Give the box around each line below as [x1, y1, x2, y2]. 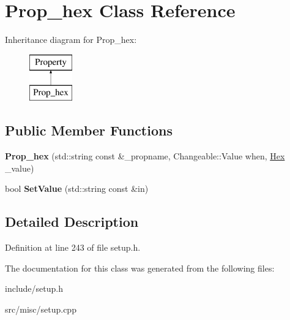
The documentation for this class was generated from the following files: [5, 261, 275, 274]
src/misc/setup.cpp [5, 302, 76, 315]
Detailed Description [5, 212, 139, 231]
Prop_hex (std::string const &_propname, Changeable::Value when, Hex [5, 150, 285, 162]
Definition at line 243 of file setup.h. [5, 241, 141, 254]
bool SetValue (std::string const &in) [5, 182, 149, 195]
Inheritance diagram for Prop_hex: [5, 33, 137, 46]
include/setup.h [5, 282, 63, 295]
